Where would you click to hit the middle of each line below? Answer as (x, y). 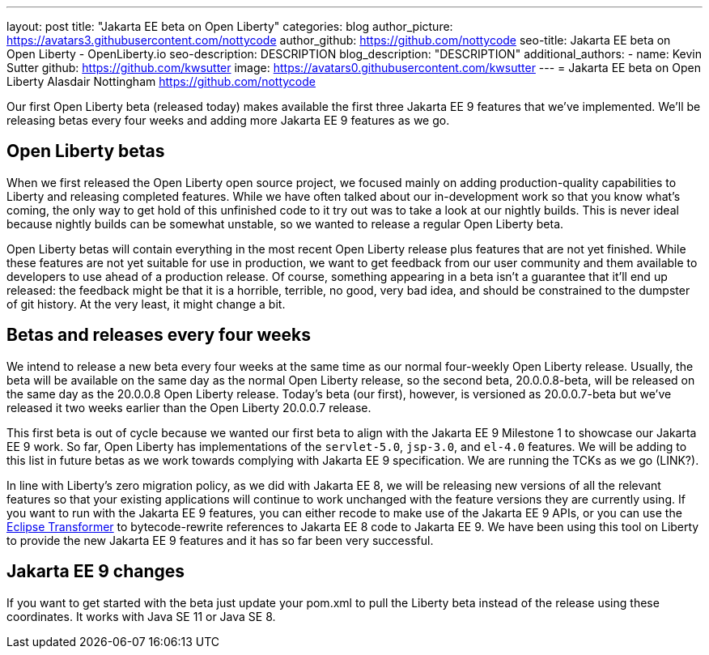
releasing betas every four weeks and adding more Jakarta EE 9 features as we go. (228, 120)
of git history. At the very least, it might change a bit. (146, 304)
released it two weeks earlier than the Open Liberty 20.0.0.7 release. (189, 407)
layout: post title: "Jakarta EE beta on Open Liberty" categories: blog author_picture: (230, 26)
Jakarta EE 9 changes (96, 572)
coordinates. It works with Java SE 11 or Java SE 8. (141, 616)
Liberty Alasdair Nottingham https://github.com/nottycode (161, 81)
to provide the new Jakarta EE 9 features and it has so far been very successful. (220, 540)
